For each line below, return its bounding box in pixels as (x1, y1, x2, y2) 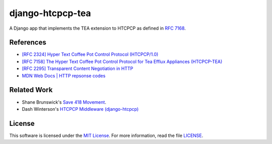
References (9, 38, 46, 47)
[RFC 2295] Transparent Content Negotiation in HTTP (22, 65, 133, 71)
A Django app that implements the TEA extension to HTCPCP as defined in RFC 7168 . (9, 25, 186, 31)
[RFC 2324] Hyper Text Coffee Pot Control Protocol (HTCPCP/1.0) (22, 51, 159, 57)
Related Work (9, 86, 53, 94)
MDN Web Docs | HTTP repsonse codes (22, 73, 106, 79)
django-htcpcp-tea (9, 8, 91, 19)
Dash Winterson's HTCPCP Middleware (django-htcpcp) (22, 106, 139, 112)
